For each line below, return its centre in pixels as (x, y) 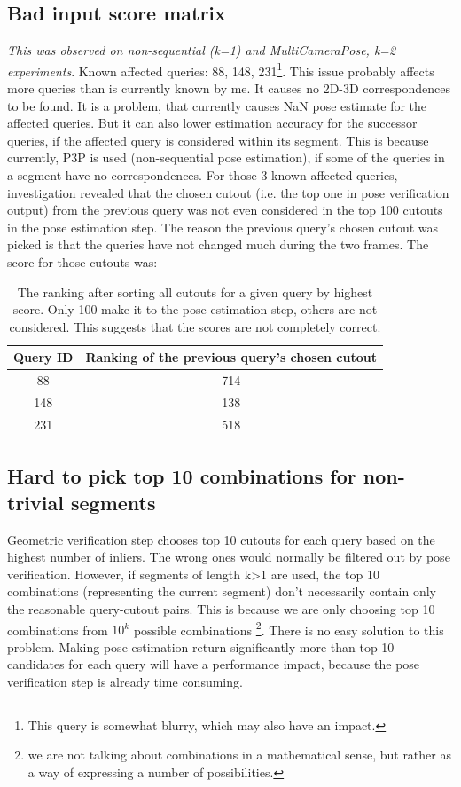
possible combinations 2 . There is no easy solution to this (289, 628)
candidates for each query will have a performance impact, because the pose (214, 664)
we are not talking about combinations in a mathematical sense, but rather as (239, 755)
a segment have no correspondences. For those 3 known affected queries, (203, 175)
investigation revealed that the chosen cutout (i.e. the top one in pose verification (228, 192)
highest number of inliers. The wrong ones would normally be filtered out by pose (229, 557)
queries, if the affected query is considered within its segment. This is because (218, 140)
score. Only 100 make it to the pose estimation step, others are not (195, 309)
